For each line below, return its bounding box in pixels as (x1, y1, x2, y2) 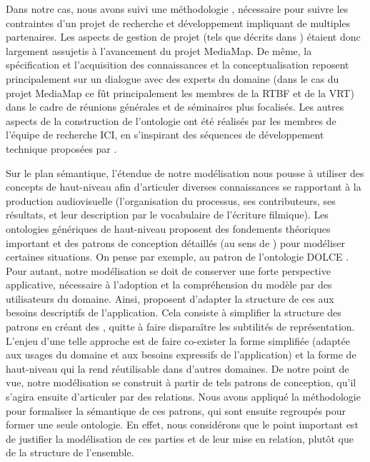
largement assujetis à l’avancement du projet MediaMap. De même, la (6, 43, 312, 58)
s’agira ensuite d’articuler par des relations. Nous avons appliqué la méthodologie (6, 389, 361, 404)
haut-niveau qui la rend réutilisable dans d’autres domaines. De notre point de (6, 361, 349, 376)
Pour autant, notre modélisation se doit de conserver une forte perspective (6, 263, 331, 278)
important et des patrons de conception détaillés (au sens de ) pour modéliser (6, 235, 346, 250)
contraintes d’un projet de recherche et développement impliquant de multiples (6, 15, 351, 30)
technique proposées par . (6, 141, 117, 156)
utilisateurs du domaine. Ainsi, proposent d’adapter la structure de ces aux (6, 291, 334, 306)
